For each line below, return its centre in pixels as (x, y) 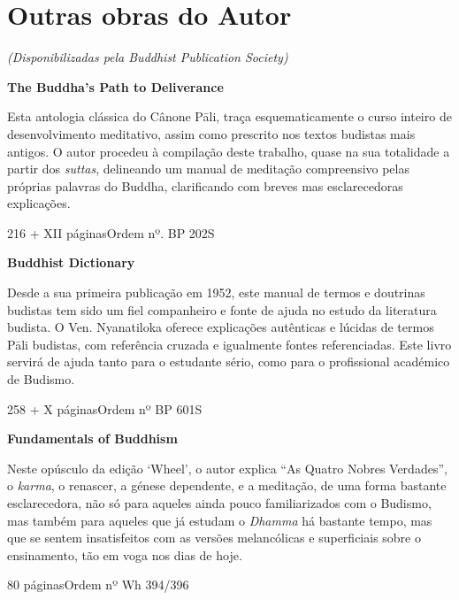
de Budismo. (41, 379)
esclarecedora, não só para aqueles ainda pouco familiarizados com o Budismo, (219, 503)
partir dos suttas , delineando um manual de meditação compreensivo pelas (208, 169)
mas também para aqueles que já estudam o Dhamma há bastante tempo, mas (220, 520)
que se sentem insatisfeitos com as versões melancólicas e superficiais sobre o (214, 538)
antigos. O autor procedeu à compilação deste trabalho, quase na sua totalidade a (229, 151)
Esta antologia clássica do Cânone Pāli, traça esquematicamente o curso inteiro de (229, 116)
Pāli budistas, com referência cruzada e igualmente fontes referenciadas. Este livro (229, 344)
